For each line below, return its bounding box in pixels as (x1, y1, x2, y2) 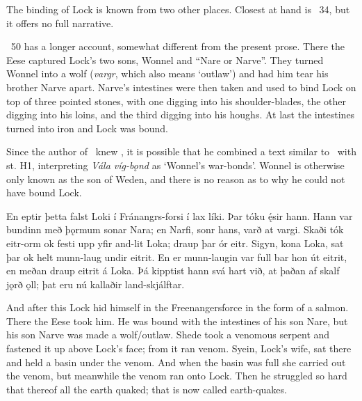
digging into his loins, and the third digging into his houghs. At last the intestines (6, 107, 355, 122)
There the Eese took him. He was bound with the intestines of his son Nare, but (6, 313, 348, 328)
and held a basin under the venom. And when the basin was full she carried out (6, 354, 346, 369)
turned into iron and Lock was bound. (6, 120, 168, 135)
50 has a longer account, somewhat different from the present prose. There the (10, 39, 345, 54)
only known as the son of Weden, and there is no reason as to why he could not (6, 171, 345, 186)
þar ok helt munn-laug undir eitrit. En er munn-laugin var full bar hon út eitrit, (6, 249, 347, 264)
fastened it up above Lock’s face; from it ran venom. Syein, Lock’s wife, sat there (6, 341, 352, 356)
